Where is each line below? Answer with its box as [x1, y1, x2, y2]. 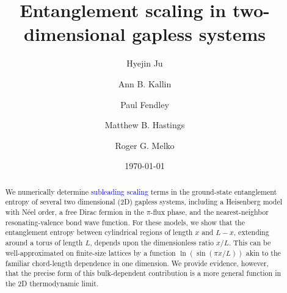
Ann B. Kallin [118, 77, 172, 90]
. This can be [228, 237, 271, 247]
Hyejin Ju [126, 57, 163, 70]
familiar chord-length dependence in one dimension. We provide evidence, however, [5, 258, 269, 268]
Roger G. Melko [115, 139, 175, 151]
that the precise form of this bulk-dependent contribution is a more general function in [5, 268, 282, 278]
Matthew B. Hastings [104, 118, 185, 131]
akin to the [245, 247, 281, 258]
